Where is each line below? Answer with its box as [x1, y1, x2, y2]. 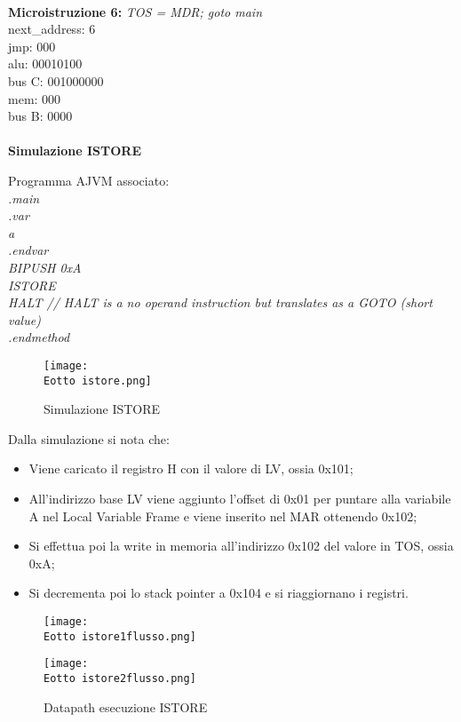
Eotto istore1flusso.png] [44, 630, 196, 643]
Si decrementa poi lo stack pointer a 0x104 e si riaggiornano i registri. [28, 583, 409, 602]
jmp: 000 [8, 36, 56, 55]
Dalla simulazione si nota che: [8, 429, 170, 448]
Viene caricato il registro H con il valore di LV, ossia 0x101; [28, 459, 354, 478]
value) [8, 310, 41, 329]
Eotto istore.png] [44, 374, 152, 387]
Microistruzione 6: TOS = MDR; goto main [8, 2, 263, 20]
